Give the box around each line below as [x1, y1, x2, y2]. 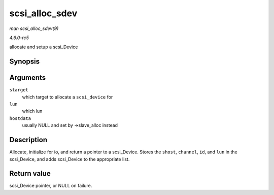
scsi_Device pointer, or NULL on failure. [9, 183, 92, 189]
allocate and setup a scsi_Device [9, 44, 78, 50]
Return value [9, 169, 51, 178]
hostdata [9, 115, 31, 121]
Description [9, 136, 48, 144]
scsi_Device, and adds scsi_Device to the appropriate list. [9, 156, 130, 162]
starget [9, 87, 29, 93]
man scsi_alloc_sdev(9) [9, 25, 59, 31]
